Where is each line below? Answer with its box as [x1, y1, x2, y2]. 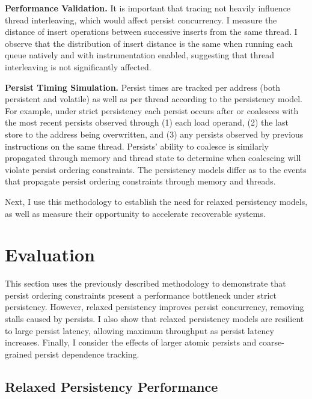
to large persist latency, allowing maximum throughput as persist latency [5, 324, 274, 337]
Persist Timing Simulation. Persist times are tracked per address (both [5, 81, 281, 93]
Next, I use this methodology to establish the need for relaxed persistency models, [5, 195, 308, 207]
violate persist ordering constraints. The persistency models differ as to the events [5, 163, 307, 175]
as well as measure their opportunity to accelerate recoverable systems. [5, 207, 266, 219]
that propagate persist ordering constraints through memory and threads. [5, 175, 276, 187]
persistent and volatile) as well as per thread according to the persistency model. [5, 93, 302, 105]
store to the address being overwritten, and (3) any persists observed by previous [5, 127, 304, 140]
